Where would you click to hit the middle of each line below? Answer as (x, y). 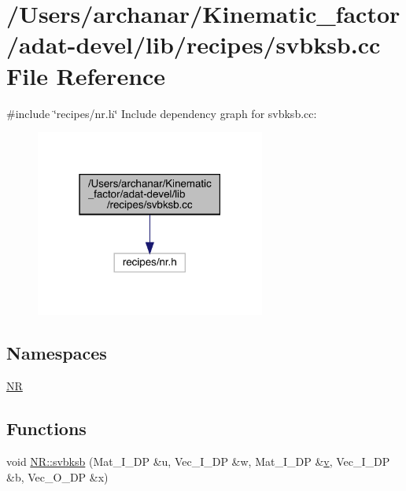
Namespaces (57, 353)
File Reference (86, 75)
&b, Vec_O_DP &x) (57, 476)
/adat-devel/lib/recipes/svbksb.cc (194, 44)
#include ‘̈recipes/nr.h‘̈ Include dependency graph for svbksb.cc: (162, 113)
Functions (46, 428)
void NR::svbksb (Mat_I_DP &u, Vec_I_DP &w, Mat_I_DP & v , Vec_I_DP (198, 461)
